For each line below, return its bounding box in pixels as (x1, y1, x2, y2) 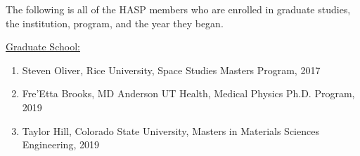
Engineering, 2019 (22, 137, 99, 152)
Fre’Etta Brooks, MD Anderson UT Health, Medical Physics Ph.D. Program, (22, 86, 355, 101)
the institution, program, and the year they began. (6, 15, 224, 30)
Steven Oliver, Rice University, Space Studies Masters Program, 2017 (22, 62, 321, 77)
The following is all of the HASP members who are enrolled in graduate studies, (6, 2, 351, 16)
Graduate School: (6, 39, 80, 54)
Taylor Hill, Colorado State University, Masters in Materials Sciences (22, 123, 319, 138)
